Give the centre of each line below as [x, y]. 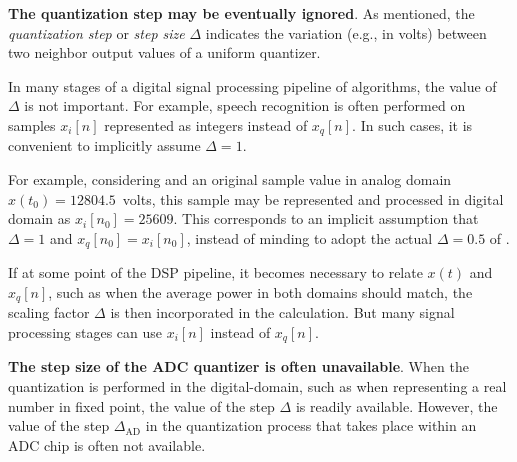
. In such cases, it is [412, 124]
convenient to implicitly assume [104, 145]
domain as [39, 218]
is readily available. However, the [396, 405]
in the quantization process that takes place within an [311, 425]
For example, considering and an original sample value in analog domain [230, 179]
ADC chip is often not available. [107, 444]
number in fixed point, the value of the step [141, 405]
